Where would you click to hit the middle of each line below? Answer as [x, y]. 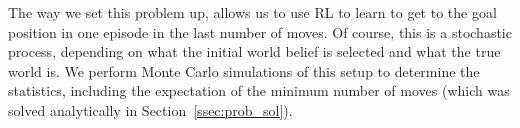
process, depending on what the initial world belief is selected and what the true [254, 51]
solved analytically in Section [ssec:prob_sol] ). [150, 109]
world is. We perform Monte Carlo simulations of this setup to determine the [244, 70]
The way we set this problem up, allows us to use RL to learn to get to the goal [252, 12]
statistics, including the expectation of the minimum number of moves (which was [259, 90]
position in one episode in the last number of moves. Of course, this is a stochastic [260, 31]
